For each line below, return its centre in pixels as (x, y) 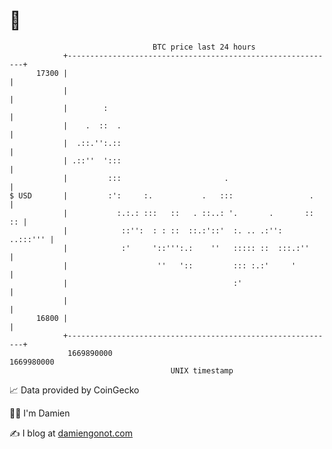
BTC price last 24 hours (204, 47)
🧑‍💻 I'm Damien (40, 413)
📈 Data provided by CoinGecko (74, 390)
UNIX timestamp (202, 370)
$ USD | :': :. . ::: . (161, 195)
